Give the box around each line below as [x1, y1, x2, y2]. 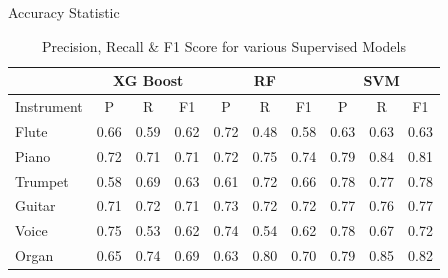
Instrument [15, 96, 83, 117]
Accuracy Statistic [8, 2, 120, 22]
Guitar [15, 195, 56, 216]
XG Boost [112, 70, 184, 91]
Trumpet [15, 170, 69, 191]
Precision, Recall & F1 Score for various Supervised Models [42, 35, 406, 56]
